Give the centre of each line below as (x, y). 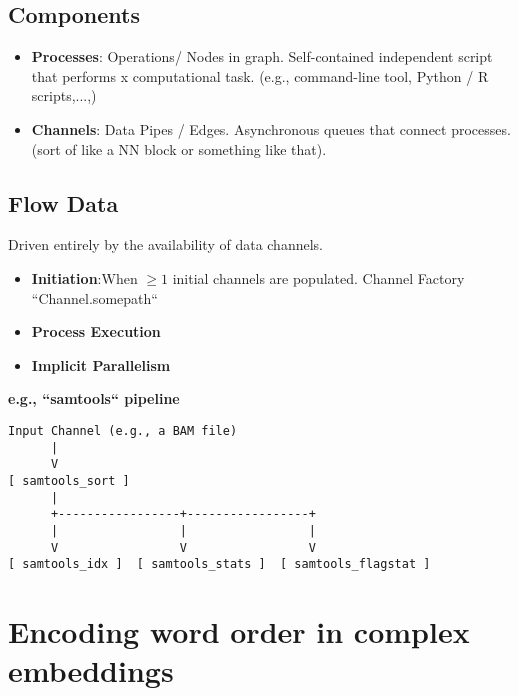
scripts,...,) (64, 95)
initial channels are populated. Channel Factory (318, 277)
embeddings (91, 670)
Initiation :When (84, 277)
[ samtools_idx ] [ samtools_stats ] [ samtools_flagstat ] (219, 564)
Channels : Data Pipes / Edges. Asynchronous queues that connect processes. (271, 128)
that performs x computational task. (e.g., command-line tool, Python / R (260, 75)
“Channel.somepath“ (94, 297)
